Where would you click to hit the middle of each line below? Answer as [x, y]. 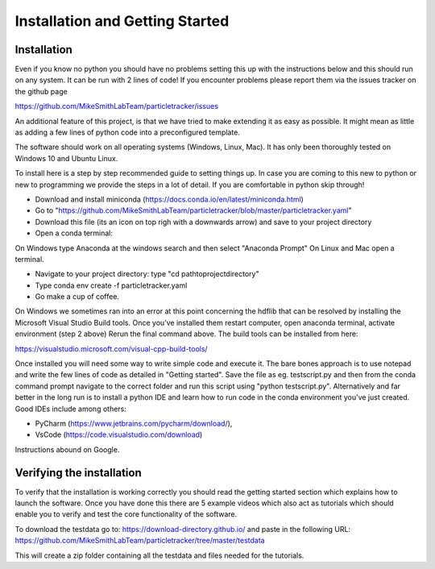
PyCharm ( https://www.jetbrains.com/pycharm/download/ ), [134, 424]
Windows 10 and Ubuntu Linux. [66, 158]
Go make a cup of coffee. [77, 297]
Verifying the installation [78, 473]
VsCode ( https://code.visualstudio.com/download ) [119, 434]
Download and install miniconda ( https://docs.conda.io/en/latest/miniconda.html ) [169, 199]
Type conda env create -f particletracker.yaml [111, 285]
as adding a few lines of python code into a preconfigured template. [128, 132]
